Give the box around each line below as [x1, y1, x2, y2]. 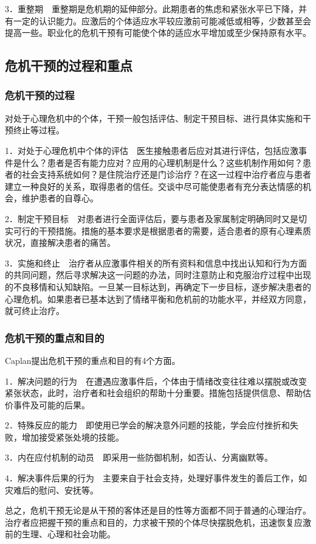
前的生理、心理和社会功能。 [5, 528, 115, 540]
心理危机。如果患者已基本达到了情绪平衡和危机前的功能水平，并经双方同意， [5, 292, 311, 305]
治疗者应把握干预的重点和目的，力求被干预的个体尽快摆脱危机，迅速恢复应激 [5, 515, 311, 528]
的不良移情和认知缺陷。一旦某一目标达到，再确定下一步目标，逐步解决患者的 [5, 280, 311, 293]
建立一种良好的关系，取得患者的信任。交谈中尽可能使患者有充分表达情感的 [5, 180, 303, 192]
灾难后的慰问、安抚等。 [5, 483, 98, 496]
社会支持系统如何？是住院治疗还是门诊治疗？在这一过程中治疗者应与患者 [21, 168, 311, 181]
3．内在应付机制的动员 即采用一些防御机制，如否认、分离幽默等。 [5, 451, 273, 464]
